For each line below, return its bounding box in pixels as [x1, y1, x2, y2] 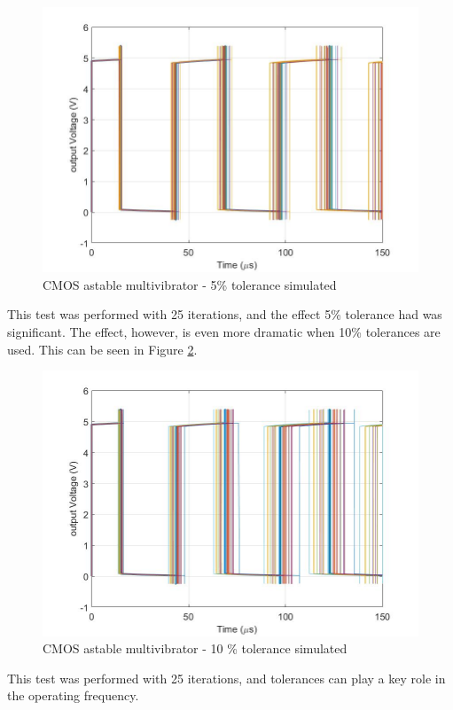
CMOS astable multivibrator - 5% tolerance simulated [43, 275, 337, 293]
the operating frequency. [7, 686, 139, 705]
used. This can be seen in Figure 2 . [7, 339, 198, 358]
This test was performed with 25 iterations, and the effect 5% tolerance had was [7, 305, 442, 324]
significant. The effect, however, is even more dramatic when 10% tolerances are [7, 323, 441, 341]
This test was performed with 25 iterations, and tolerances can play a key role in [7, 668, 446, 687]
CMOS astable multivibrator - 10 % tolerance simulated [43, 639, 348, 658]
